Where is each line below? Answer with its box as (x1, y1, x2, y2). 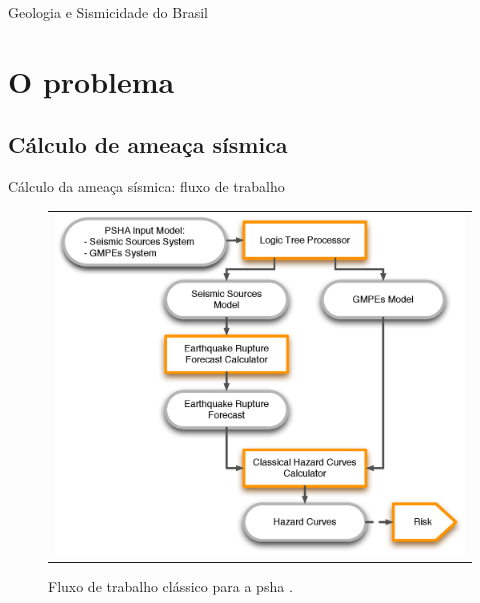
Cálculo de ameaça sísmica (8, 129, 288, 160)
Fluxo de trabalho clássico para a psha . (48, 576, 293, 597)
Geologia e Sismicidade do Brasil (8, 2, 208, 22)
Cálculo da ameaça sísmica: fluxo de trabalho (8, 176, 285, 197)
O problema (8, 60, 175, 101)
